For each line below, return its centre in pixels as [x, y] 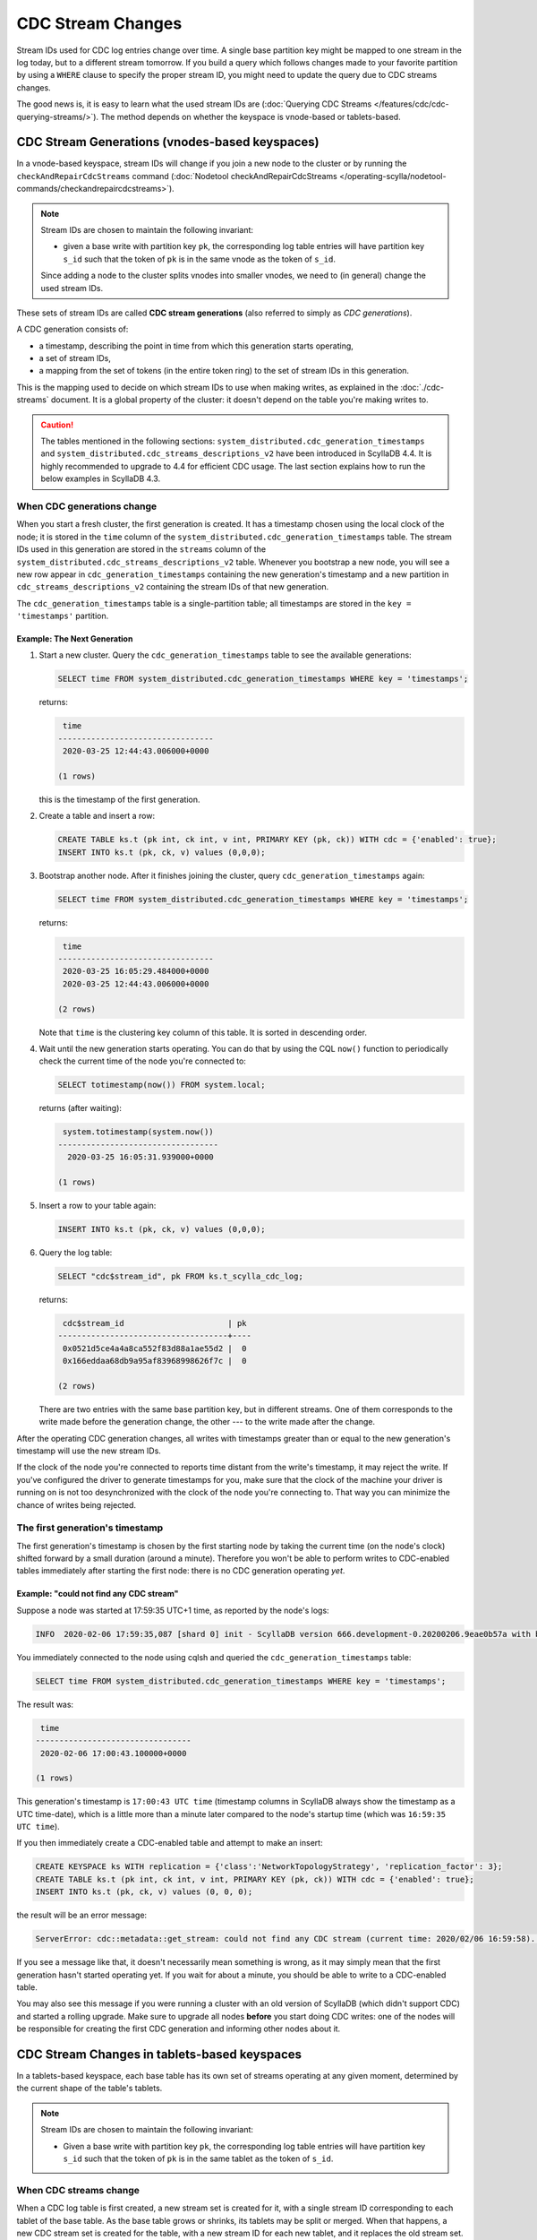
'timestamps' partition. [63, 616]
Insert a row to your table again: [98, 1205]
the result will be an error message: [82, 1915]
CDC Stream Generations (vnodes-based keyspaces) [168, 142]
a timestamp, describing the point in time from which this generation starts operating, [196, 346]
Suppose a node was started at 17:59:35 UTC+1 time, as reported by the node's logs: [173, 1610]
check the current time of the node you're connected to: [142, 1061]
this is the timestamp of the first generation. [119, 799]
